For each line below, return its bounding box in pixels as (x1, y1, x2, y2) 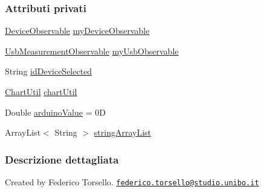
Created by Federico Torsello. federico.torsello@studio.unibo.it (5, 176, 259, 188)
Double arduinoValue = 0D (5, 105, 106, 118)
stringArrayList (94, 126, 152, 139)
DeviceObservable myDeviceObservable (5, 24, 150, 37)
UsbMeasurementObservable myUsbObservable (5, 44, 179, 57)
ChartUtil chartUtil (5, 85, 77, 98)
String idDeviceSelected (5, 65, 92, 78)
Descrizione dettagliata (5, 151, 119, 167)
